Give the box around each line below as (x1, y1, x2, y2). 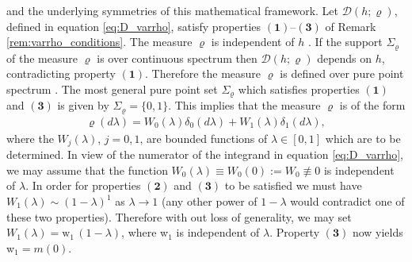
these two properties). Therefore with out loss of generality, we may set (6, 208, 352, 225)
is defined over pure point (280, 65, 404, 82)
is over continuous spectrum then (97, 49, 257, 66)
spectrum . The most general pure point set (6, 80, 218, 97)
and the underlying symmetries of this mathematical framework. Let (6, 2, 339, 18)
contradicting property (6, 65, 116, 82)
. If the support (307, 33, 383, 50)
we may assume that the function (6, 161, 168, 178)
